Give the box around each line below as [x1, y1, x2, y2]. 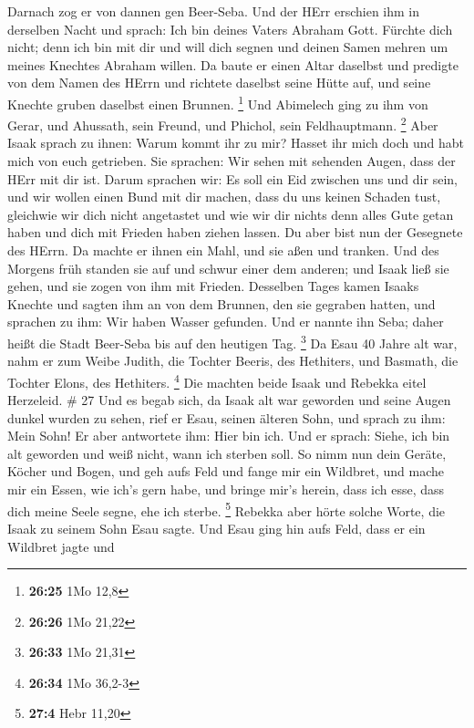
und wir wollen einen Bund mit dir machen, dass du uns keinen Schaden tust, [7, 187, 441, 206]
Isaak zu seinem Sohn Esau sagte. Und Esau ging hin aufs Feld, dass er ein [7, 518, 426, 537]
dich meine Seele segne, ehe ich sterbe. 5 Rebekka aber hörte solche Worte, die [7, 498, 446, 520]
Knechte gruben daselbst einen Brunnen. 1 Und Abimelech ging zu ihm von [7, 91, 428, 113]
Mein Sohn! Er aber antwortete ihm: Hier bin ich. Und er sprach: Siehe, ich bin [7, 426, 450, 445]
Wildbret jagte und [7, 536, 115, 556]
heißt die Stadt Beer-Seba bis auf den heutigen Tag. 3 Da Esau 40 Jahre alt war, [7, 331, 458, 352]
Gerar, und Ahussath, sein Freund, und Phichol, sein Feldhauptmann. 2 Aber [7, 113, 438, 134]
